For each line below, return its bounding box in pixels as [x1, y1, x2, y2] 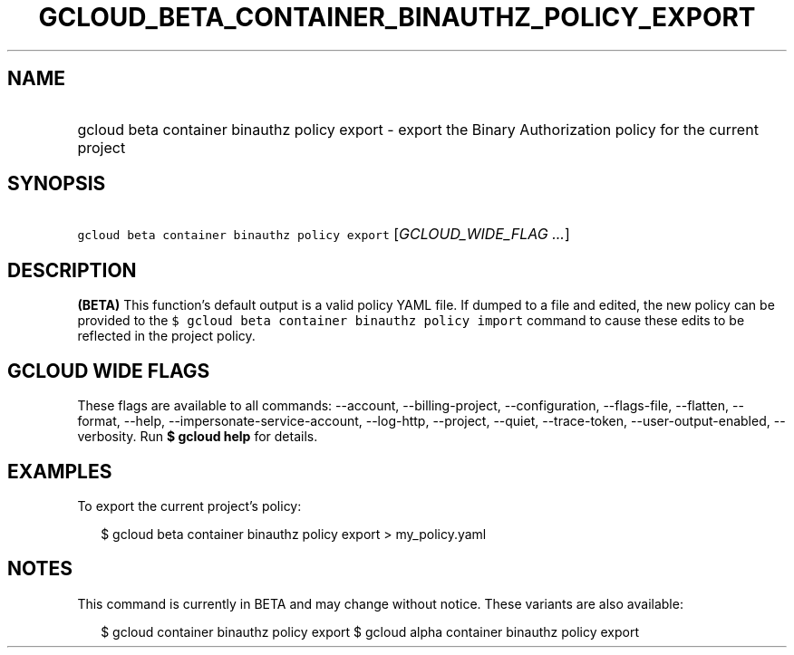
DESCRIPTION [7, 258, 137, 282]
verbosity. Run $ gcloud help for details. [77, 429, 318, 445]
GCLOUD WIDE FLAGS [7, 359, 210, 382]
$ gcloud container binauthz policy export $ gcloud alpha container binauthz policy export [101, 623, 640, 640]
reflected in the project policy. [77, 328, 256, 344]
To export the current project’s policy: [77, 497, 302, 514]
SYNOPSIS [7, 172, 106, 196]
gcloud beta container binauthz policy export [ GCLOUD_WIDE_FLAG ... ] [77, 225, 570, 244]
